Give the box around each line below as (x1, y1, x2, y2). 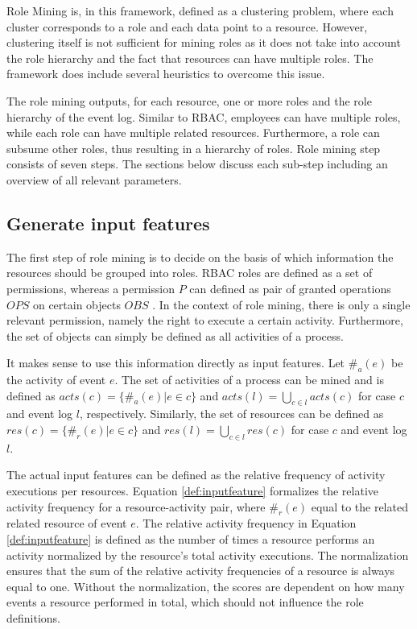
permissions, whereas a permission (6, 279, 175, 296)
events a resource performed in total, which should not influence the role (6, 594, 364, 610)
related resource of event (6, 515, 127, 532)
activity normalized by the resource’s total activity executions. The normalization (6, 546, 409, 563)
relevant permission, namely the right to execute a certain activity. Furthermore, (6, 312, 403, 329)
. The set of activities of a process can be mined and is (114, 371, 384, 388)
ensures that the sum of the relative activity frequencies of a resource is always (6, 562, 395, 579)
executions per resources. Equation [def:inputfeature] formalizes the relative (6, 482, 378, 499)
